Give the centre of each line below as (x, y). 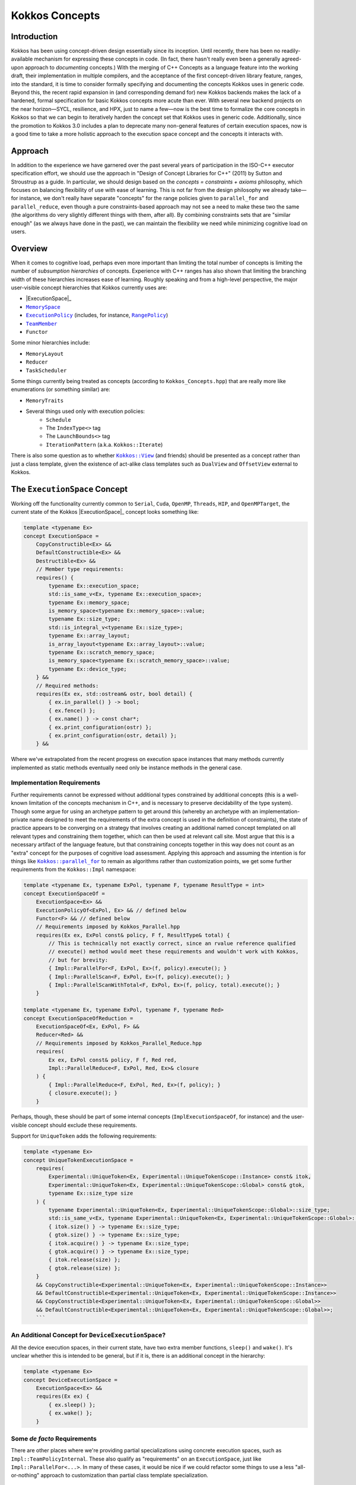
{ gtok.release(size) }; (85, 1268)
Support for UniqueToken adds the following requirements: (84, 1136)
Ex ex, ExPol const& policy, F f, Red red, (113, 1060)
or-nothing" (25, 1475)
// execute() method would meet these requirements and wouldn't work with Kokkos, (174, 952)
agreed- (292, 59)
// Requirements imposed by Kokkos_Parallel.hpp (108, 927)
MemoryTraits (45, 400)
